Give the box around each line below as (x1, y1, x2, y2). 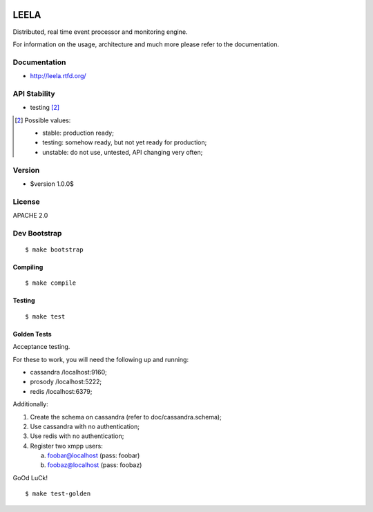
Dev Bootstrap (12, 228, 62, 238)
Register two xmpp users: (30, 442, 103, 450)
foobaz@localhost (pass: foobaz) (47, 461, 142, 469)
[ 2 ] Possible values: (15, 116, 71, 124)
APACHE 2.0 (12, 211, 48, 220)
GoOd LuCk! (12, 473, 48, 482)
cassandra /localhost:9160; (30, 368, 107, 376)
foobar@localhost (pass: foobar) (47, 451, 140, 459)
